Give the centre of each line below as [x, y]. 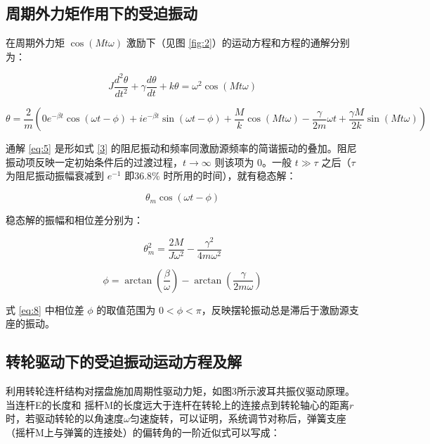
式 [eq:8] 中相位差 [45, 309]
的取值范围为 [126, 309]
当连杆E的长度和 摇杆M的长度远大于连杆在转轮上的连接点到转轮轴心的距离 [178, 404]
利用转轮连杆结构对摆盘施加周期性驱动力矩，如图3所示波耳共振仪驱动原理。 [180, 391]
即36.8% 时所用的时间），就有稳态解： [210, 176]
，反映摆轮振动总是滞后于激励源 [275, 309]
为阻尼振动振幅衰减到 [55, 176]
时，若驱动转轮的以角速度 [65, 418]
